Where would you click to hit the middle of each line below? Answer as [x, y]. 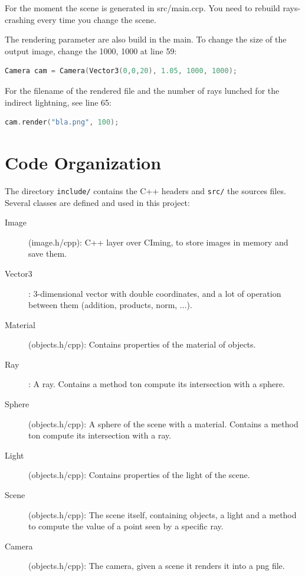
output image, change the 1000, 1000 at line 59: [91, 50]
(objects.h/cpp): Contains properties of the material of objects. [142, 344]
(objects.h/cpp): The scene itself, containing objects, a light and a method [163, 514]
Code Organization [83, 162]
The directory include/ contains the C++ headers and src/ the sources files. [145, 190]
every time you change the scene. [97, 19]
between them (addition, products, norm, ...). [110, 305]
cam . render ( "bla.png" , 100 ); [62, 122]
